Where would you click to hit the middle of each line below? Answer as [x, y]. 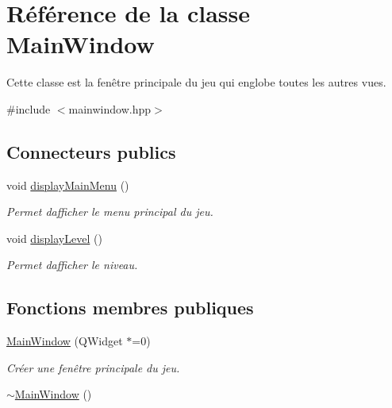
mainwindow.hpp [110, 108]
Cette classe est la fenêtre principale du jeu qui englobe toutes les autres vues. [196, 82]
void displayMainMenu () [68, 185]
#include [29, 108]
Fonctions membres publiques [130, 308]
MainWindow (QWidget [65, 341]
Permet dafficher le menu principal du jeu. [110, 212]
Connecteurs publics [91, 151]
